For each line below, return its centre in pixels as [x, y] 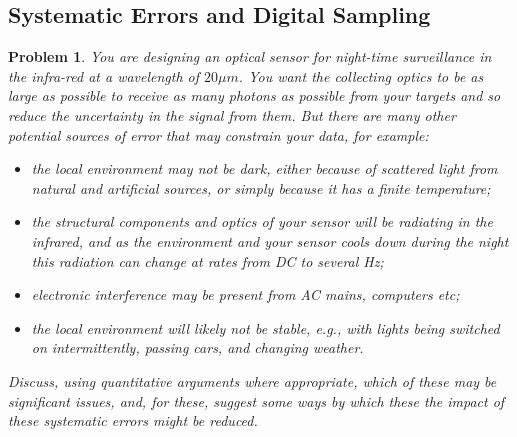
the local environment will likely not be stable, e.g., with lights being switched [265, 327]
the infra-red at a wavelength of [104, 75]
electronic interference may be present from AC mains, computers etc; [245, 294]
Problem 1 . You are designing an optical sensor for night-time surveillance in [250, 56]
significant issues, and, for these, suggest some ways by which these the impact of [256, 400]
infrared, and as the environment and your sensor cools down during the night [270, 240]
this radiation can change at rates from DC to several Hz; [207, 260]
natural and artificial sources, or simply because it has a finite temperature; [261, 187]
